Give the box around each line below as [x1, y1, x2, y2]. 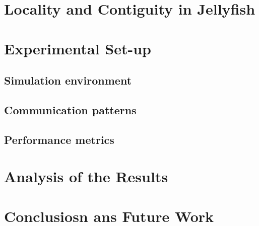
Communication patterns [4, 102, 137, 117]
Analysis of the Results [4, 166, 168, 187]
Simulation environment [4, 72, 132, 88]
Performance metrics [4, 131, 114, 147]
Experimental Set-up [4, 38, 151, 58]
